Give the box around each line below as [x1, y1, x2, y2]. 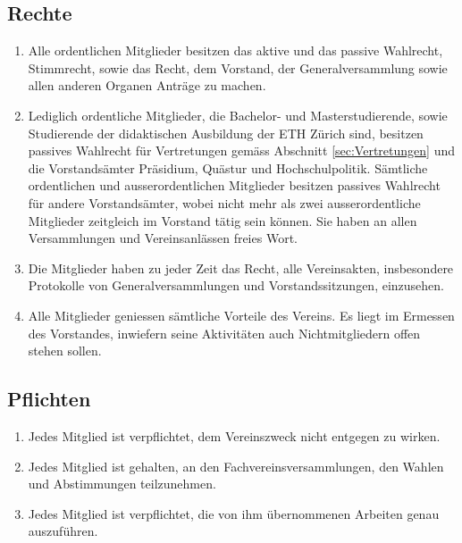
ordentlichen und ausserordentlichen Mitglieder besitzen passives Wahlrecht [28, 176, 441, 195]
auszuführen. [28, 522, 98, 540]
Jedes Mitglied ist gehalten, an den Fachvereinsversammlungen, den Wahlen [28, 456, 444, 475]
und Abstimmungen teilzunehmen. [28, 474, 216, 493]
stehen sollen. [28, 341, 102, 360]
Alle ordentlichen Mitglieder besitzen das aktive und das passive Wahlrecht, [28, 41, 443, 60]
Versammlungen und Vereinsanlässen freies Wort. [28, 229, 298, 247]
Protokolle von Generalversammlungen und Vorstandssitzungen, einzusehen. [28, 276, 445, 295]
